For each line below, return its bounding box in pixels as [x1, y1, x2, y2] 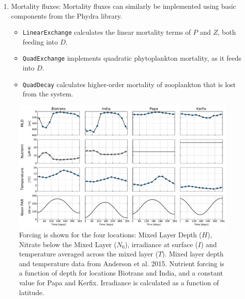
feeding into [22, 36, 58, 46]
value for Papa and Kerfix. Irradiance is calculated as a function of [19, 277, 219, 287]
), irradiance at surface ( [125, 239, 198, 249]
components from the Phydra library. [11, 10, 122, 21]
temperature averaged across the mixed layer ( [19, 249, 158, 259]
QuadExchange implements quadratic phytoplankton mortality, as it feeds [22, 53, 242, 63]
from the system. [22, 89, 73, 99]
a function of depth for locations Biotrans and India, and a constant [19, 268, 223, 278]
